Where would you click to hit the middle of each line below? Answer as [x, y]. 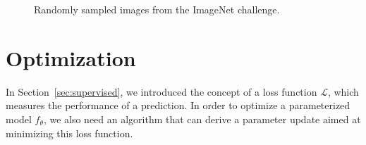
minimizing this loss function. [69, 133]
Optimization [71, 57]
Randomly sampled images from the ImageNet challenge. [157, 9]
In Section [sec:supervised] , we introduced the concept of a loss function [161, 91]
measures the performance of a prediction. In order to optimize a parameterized [178, 105]
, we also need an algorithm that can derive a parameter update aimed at [202, 119]
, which [343, 91]
